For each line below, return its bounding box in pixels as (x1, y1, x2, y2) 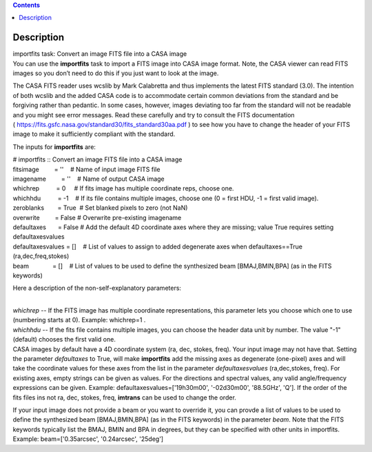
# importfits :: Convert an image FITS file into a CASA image (12, 155, 183, 164)
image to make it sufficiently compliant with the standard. (12, 130, 176, 138)
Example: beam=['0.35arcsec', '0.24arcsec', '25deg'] (12, 435, 164, 443)
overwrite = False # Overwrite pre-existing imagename (12, 213, 182, 222)
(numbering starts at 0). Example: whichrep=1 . (12, 316, 146, 324)
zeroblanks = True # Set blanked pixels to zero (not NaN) (12, 204, 188, 212)
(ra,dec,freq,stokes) (12, 252, 70, 260)
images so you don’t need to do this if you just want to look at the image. (12, 69, 219, 77)
